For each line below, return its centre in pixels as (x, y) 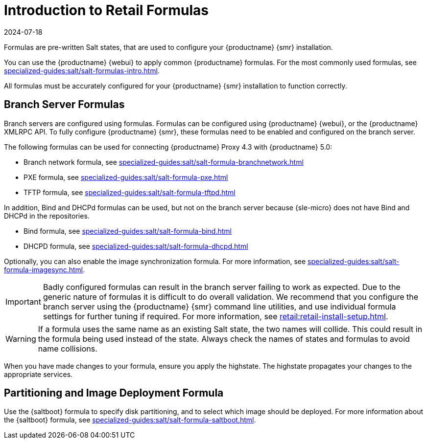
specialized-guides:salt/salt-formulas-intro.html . (82, 70)
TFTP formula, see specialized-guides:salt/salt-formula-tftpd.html (130, 192)
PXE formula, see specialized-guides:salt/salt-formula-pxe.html (126, 177)
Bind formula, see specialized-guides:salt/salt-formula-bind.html (128, 231)
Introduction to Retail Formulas (106, 10)
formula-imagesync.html (44, 269)
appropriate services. (38, 374)
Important (23, 301)
